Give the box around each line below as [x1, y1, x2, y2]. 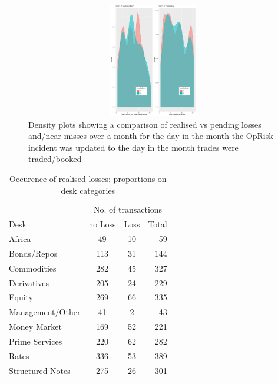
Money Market [9, 320, 62, 333]
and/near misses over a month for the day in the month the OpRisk [28, 130, 273, 142]
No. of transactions [94, 203, 163, 216]
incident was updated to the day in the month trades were [28, 141, 239, 153]
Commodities [9, 261, 57, 274]
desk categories [61, 184, 115, 196]
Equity [9, 291, 34, 303]
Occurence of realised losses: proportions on [9, 172, 167, 184]
